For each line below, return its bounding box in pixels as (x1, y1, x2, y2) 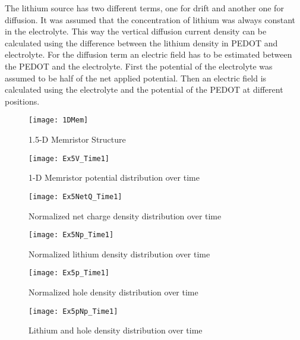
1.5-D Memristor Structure (29, 133, 126, 145)
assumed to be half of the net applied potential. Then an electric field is (5, 71, 267, 84)
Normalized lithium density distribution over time (29, 247, 210, 260)
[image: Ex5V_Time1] (29, 154, 110, 163)
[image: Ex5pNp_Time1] (29, 307, 118, 316)
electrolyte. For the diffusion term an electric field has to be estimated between (5, 48, 292, 61)
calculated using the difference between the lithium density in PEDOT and (5, 36, 278, 49)
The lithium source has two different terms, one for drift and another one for (5, 2, 284, 14)
